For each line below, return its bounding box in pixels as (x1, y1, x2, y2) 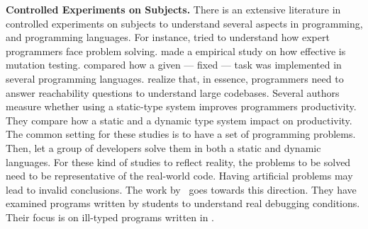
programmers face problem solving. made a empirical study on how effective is (6, 43, 346, 58)
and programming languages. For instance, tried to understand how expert (6, 30, 330, 45)
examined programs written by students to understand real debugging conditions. (6, 196, 360, 211)
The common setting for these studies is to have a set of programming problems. (6, 127, 356, 141)
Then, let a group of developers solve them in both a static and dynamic (6, 140, 321, 155)
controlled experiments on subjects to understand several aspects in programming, (6, 16, 363, 30)
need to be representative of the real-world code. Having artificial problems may (6, 168, 353, 183)
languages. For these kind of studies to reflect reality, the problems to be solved (6, 154, 351, 169)
